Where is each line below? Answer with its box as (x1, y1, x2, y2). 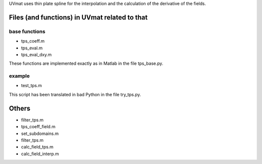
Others (9, 104, 31, 112)
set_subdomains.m (21, 131, 59, 136)
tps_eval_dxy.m (21, 51, 52, 58)
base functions (9, 28, 46, 35)
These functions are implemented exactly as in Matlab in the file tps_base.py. (9, 60, 164, 66)
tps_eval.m (21, 45, 43, 51)
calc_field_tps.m (21, 144, 53, 150)
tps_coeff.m (21, 38, 45, 44)
